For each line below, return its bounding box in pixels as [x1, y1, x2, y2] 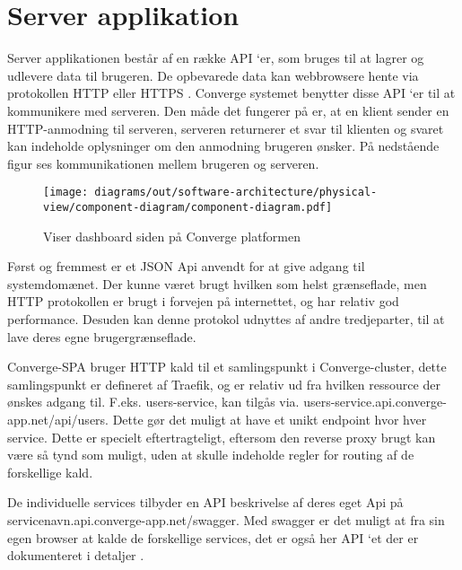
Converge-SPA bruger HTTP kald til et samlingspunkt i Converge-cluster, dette [7, 357, 447, 376]
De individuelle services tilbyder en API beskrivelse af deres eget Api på [7, 493, 404, 512]
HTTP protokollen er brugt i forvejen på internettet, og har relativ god [7, 292, 399, 311]
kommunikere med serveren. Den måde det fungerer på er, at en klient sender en [7, 101, 449, 119]
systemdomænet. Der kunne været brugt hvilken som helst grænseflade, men [7, 274, 427, 293]
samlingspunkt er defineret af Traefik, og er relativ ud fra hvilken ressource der [7, 374, 440, 393]
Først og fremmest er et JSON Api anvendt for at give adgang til [7, 257, 365, 276]
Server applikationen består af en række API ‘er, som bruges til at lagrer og [7, 48, 424, 67]
